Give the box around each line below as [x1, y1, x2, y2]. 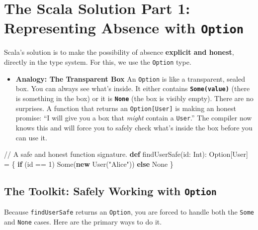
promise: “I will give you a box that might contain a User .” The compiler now [15, 113, 252, 123]
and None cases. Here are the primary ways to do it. [4, 216, 162, 227]
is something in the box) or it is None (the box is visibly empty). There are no [15, 93, 254, 103]
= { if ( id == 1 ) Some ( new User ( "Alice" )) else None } [4, 158, 173, 169]
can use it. [15, 132, 47, 142]
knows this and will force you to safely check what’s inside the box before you [15, 122, 253, 132]
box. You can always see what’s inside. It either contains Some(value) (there [15, 83, 250, 94]
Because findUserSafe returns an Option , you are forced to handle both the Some [4, 207, 254, 217]
